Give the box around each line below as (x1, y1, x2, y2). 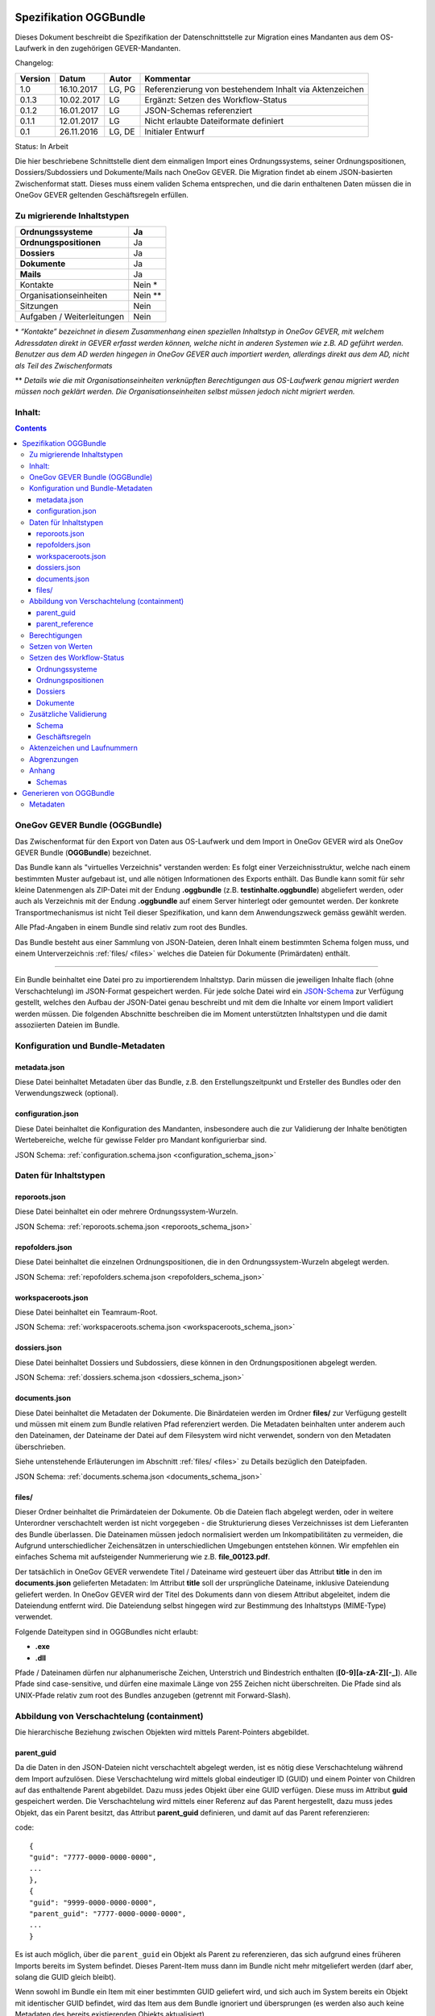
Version (19, 73, 51, 84)
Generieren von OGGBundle (22, 788, 115, 798)
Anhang (29, 766, 56, 776)
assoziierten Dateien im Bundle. (14, 1020, 120, 1030)
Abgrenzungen (29, 754, 79, 764)
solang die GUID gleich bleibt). (14, 1972, 117, 1981)
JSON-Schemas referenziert (144, 105, 253, 116)
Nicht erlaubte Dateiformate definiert (144, 115, 284, 127)
